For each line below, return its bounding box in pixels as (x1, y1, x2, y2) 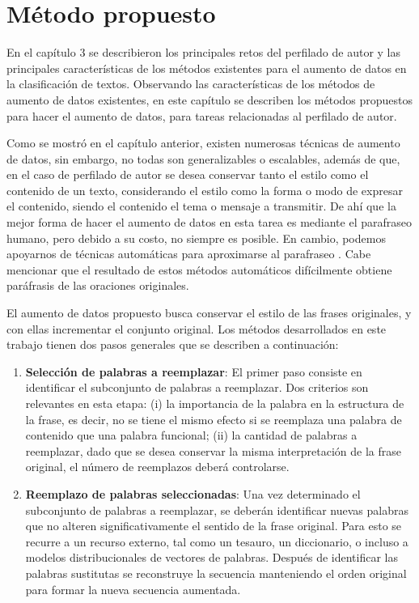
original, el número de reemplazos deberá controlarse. (25, 458, 290, 475)
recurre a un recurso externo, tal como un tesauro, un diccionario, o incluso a (25, 533, 408, 550)
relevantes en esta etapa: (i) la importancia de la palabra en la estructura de (25, 395, 404, 411)
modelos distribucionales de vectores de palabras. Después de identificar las (25, 549, 399, 566)
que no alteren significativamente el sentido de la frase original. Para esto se (25, 517, 402, 534)
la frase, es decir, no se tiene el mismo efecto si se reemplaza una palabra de (25, 410, 402, 427)
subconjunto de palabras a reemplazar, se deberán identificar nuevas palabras (25, 501, 408, 518)
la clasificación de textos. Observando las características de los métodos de (6, 75, 375, 92)
